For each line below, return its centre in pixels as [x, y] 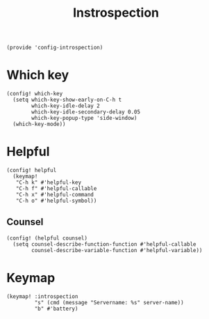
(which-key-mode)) [40, 124]
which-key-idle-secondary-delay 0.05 [86, 112]
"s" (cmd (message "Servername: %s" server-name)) [109, 302]
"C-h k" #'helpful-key [48, 182]
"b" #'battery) [56, 309]
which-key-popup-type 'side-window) [84, 118]
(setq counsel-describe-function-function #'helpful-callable [104, 244]
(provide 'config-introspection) [55, 48]
